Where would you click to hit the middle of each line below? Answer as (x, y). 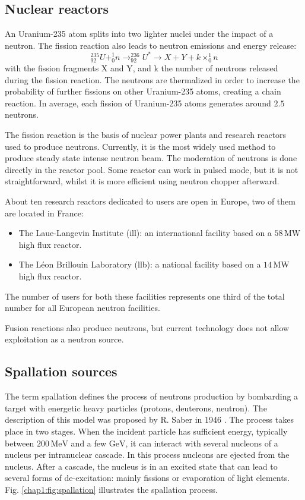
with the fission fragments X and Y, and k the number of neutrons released (142, 68)
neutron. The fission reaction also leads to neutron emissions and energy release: (151, 45)
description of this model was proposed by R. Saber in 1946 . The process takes (149, 419)
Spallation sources (61, 371)
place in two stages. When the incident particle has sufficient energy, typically (146, 431)
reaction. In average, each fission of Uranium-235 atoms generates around (138, 103)
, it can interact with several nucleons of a (202, 443)
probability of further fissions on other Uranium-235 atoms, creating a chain (143, 91)
